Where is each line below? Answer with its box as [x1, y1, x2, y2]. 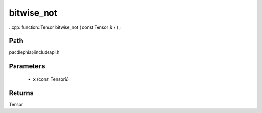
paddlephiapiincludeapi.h [9, 49, 60, 55]
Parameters [9, 62, 45, 70]
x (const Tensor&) [33, 76, 69, 82]
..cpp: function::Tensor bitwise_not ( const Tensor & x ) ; [9, 24, 121, 30]
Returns [9, 89, 34, 97]
